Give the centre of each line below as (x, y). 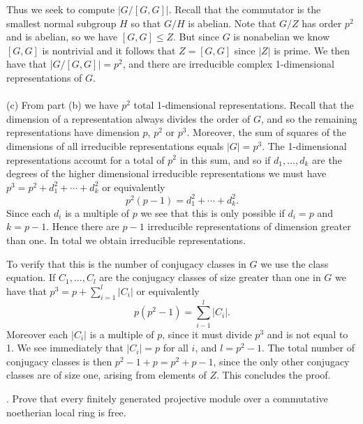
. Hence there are (83, 226)
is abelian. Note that (232, 23)
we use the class (295, 263)
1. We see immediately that (65, 348)
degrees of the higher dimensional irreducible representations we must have (166, 173)
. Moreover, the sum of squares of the (267, 132)
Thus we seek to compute (61, 9)
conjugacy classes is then (59, 361)
